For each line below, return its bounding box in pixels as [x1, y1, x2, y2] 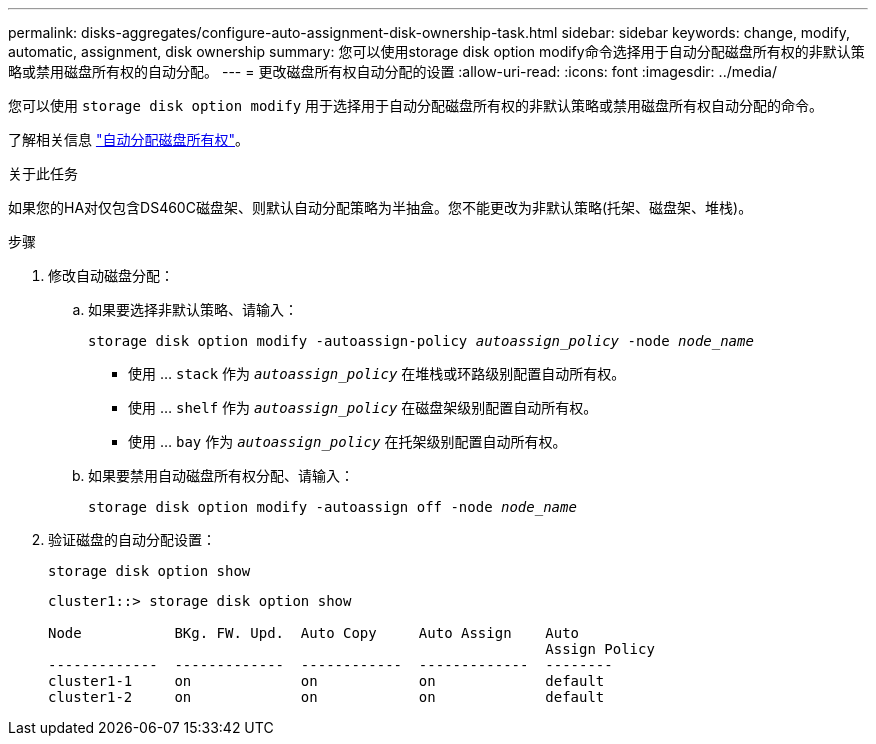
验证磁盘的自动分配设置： [48, 531, 216, 548]
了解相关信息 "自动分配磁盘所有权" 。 [8, 131, 249, 148]
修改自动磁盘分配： [48, 267, 174, 284]
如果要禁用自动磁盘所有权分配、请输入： [88, 467, 354, 484]
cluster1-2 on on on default [48, 689, 605, 705]
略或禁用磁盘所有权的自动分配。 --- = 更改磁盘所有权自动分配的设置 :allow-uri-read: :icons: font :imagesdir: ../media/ [8, 63, 778, 80]
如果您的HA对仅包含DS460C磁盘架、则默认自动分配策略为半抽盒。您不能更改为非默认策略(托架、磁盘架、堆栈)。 [8, 199, 753, 216]
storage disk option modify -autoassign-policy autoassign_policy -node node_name [88, 333, 754, 349]
